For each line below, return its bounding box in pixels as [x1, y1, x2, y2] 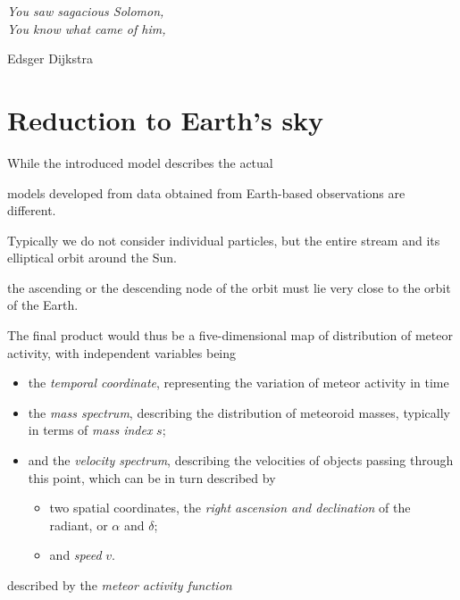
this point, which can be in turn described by [28, 468, 276, 487]
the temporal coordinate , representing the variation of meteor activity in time [28, 373, 449, 392]
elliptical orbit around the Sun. [7, 248, 177, 267]
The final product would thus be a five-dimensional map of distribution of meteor [7, 326, 453, 345]
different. [7, 201, 56, 220]
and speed [49, 546, 102, 564]
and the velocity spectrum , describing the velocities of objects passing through [28, 451, 454, 470]
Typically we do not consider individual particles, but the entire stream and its [7, 230, 440, 249]
